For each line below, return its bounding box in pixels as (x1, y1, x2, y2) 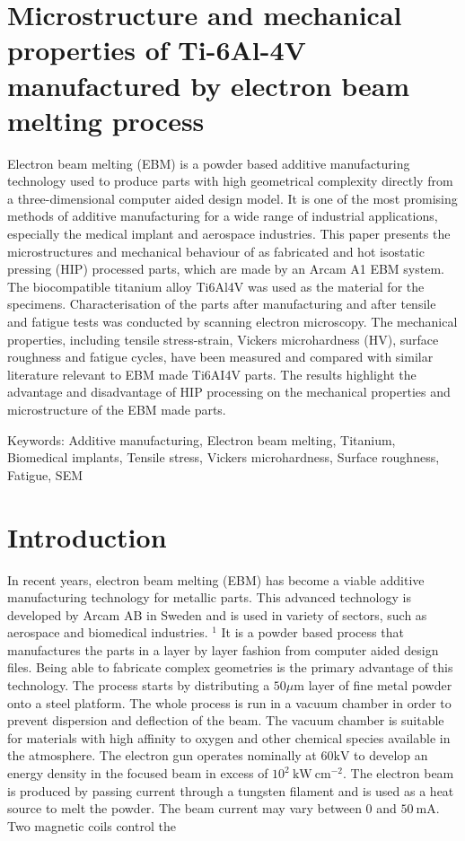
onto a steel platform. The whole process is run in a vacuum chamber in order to (7, 693, 452, 712)
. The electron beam (342, 764, 454, 783)
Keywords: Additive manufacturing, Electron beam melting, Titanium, (7, 430, 396, 449)
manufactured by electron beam (7, 66, 410, 103)
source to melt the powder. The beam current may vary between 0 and (7, 799, 397, 818)
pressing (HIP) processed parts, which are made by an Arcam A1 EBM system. (7, 259, 444, 278)
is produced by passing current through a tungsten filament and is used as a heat (7, 781, 454, 800)
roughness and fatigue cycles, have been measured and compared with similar (7, 347, 434, 366)
